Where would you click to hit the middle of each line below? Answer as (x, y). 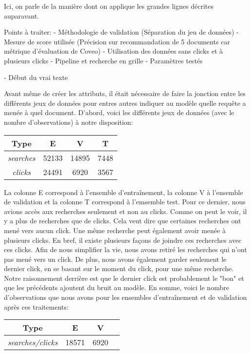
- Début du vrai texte (36, 77)
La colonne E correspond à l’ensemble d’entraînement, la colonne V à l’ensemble (124, 192)
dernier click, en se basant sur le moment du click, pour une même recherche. (119, 268)
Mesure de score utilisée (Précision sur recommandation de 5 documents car (117, 41)
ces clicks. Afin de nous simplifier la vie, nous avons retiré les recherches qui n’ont (125, 249)
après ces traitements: (36, 306)
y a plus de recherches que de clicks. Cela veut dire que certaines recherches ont (123, 221)
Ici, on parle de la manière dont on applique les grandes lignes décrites (109, 6)
